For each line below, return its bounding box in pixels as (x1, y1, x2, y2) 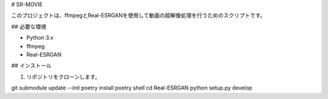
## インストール (11, 62, 52, 69)
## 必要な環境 (11, 23, 47, 30)
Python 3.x (26, 34, 54, 42)
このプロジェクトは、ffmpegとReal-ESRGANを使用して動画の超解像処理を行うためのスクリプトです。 (11, 12, 266, 19)
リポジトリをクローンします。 (26, 73, 100, 80)
